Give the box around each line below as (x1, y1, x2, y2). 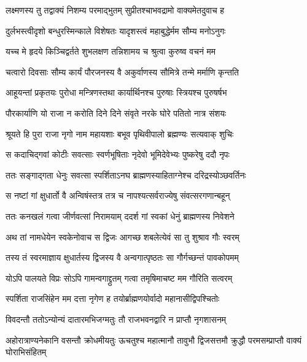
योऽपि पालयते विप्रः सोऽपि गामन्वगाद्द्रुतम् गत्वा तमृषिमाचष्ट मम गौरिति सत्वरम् (6, 271, 233, 284)
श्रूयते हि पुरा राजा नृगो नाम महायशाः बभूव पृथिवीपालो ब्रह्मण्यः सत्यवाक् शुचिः (6, 127, 234, 140)
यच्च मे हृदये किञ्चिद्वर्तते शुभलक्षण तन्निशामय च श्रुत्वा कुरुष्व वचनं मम (6, 45, 216, 58)
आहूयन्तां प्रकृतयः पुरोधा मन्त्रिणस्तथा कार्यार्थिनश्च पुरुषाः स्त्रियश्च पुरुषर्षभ (6, 86, 227, 99)
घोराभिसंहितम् (6, 345, 47, 358)
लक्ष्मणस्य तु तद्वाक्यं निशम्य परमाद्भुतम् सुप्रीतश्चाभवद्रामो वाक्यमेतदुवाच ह (6, 4, 225, 16)
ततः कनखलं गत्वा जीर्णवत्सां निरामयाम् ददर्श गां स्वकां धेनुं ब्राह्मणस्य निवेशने (6, 209, 235, 222)
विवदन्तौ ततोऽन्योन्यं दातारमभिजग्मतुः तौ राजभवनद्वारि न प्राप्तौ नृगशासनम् (6, 312, 227, 325)
